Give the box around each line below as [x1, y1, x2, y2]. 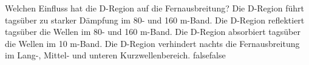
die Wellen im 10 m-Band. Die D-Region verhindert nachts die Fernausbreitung [5, 37, 300, 49]
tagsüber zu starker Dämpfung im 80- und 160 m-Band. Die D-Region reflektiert [5, 13, 305, 26]
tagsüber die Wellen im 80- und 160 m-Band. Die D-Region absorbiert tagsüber [5, 25, 301, 38]
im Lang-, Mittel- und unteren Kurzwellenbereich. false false [5, 49, 226, 61]
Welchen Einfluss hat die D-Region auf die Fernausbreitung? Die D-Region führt [5, 2, 304, 14]
